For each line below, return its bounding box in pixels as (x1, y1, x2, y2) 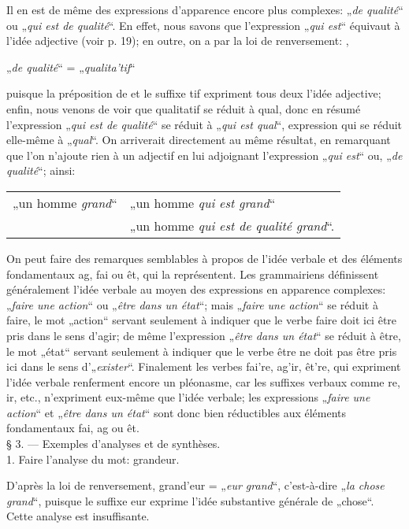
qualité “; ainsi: (6, 162, 76, 179)
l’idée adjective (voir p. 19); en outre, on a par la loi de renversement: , (6, 32, 349, 49)
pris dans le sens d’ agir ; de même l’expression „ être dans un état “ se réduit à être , (6, 327, 401, 343)
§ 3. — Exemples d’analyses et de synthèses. (6, 435, 221, 452)
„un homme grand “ (13, 193, 117, 212)
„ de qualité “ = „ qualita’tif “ (6, 58, 136, 75)
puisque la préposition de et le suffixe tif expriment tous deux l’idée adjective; (6, 85, 381, 102)
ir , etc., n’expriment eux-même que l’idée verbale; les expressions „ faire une (6, 389, 370, 405)
